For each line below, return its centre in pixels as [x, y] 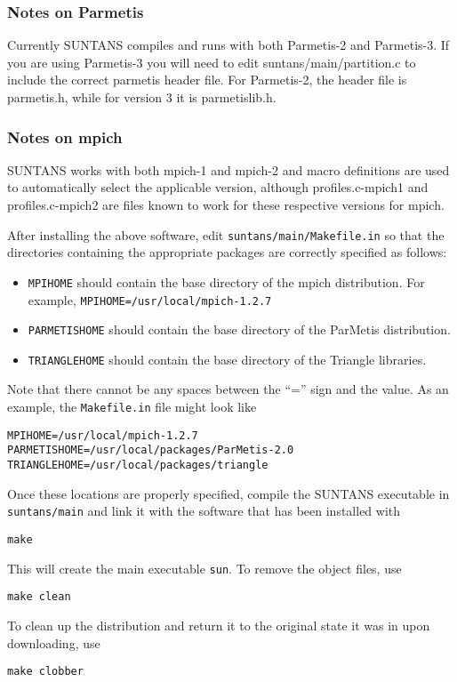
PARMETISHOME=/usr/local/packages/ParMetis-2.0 [151, 450]
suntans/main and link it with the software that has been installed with [204, 511]
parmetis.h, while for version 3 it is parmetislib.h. [142, 97]
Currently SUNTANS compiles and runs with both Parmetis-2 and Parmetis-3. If [228, 45]
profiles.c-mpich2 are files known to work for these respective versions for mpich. [226, 205]
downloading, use [54, 642]
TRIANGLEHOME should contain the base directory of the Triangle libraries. [227, 359]
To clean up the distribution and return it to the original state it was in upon [219, 625]
